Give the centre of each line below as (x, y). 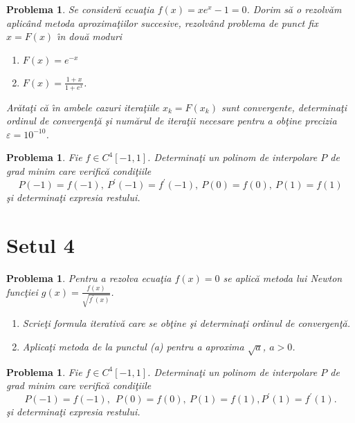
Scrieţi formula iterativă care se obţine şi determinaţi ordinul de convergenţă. (186, 323)
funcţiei (22, 291)
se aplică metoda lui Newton (283, 278)
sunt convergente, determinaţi (284, 107)
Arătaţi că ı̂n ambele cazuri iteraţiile (83, 107)
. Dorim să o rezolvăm (294, 9)
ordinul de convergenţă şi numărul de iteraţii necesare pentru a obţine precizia (172, 121)
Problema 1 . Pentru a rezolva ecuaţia (89, 278)
